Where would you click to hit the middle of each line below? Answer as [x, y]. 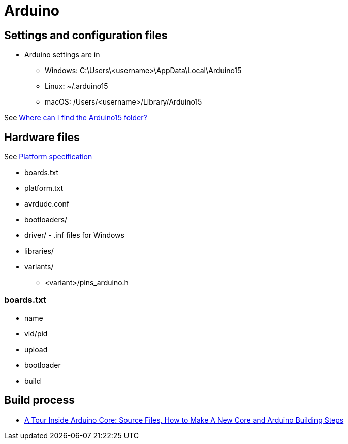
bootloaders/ [46, 220]
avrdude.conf [47, 204]
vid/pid [36, 333]
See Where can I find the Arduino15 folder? [76, 118]
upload [36, 349]
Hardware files [42, 137]
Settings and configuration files [86, 35]
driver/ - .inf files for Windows [74, 235]
